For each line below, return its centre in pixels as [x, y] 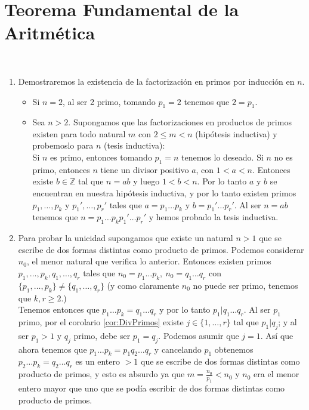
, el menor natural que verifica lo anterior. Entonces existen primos [149, 261]
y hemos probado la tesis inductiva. [214, 217]
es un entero [98, 361]
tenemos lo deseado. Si [223, 157]
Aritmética [50, 33]
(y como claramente [143, 285]
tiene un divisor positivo [145, 169]
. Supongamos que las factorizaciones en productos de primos [180, 122]
